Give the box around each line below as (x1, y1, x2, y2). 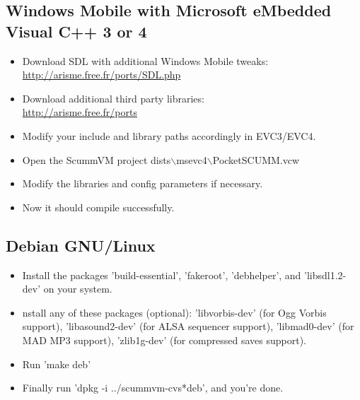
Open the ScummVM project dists (22, 152, 171, 167)
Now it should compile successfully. (22, 199, 175, 214)
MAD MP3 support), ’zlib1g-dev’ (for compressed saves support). (22, 332, 306, 347)
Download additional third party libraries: (22, 90, 204, 105)
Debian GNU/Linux (6, 234, 156, 256)
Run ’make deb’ (22, 356, 91, 371)
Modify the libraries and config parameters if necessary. (22, 176, 263, 191)
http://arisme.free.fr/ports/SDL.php (22, 67, 181, 82)
